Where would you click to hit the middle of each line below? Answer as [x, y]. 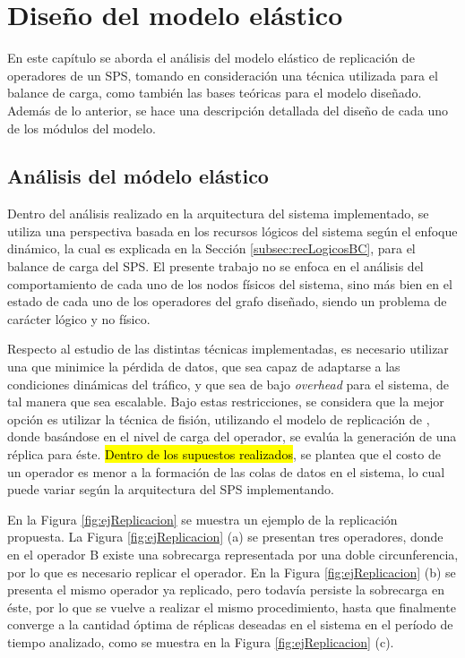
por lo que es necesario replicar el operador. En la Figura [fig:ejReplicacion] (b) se [232, 572]
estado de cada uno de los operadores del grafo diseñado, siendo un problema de [227, 301]
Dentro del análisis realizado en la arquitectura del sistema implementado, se [218, 214]
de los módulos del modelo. [82, 128]
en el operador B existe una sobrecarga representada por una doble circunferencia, [233, 554]
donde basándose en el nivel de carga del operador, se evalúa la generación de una [232, 436]
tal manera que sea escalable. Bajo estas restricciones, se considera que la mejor [226, 402]
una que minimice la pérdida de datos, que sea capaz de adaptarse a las [204, 367]
